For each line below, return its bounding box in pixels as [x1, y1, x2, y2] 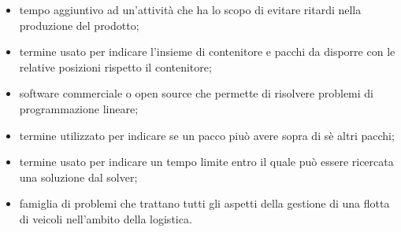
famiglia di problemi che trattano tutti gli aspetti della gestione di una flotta [19, 195, 390, 212]
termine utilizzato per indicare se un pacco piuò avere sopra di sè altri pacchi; [19, 127, 395, 143]
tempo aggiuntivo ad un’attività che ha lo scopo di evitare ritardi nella [19, 2, 362, 17]
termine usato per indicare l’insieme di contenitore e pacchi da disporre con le [19, 43, 395, 60]
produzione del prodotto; [19, 17, 139, 33]
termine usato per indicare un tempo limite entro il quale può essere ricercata [19, 153, 394, 170]
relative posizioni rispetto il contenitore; [19, 58, 212, 75]
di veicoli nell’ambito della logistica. [19, 210, 192, 226]
